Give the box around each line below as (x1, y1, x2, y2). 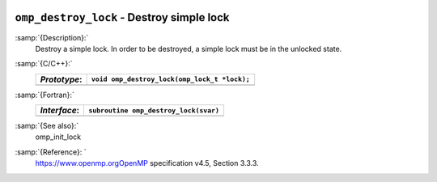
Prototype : (40, 74, 83, 85)
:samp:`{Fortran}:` (15, 90, 74, 99)
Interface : (40, 105, 80, 116)
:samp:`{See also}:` (15, 121, 79, 131)
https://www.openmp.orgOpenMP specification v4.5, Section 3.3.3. (35, 159, 259, 168)
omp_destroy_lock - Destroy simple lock (15, 11, 230, 24)
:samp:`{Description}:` (15, 32, 89, 42)
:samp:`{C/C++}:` (15, 59, 73, 69)
